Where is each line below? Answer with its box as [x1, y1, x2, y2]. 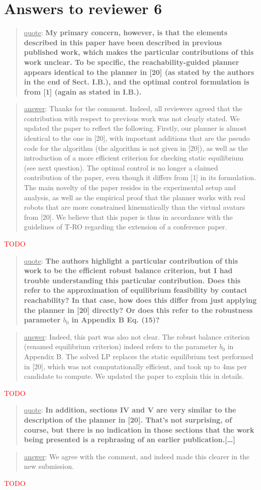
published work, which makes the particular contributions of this [24, 47, 254, 57]
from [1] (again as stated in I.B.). [24, 86, 142, 97]
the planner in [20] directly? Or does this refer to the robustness [24, 304, 253, 315]
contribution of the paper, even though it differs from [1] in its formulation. [24, 172, 256, 183]
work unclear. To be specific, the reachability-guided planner [24, 56, 239, 67]
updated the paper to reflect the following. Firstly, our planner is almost [24, 123, 247, 133]
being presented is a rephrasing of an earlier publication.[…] [24, 434, 235, 445]
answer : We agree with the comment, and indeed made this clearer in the [24, 451, 250, 461]
